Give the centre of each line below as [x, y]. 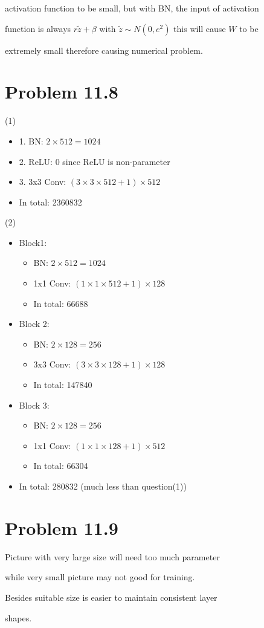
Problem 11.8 [62, 92]
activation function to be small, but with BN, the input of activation [132, 8]
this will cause [200, 28]
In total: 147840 [63, 385]
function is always [38, 28]
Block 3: [34, 405]
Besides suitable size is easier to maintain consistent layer [111, 597]
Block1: [33, 242]
